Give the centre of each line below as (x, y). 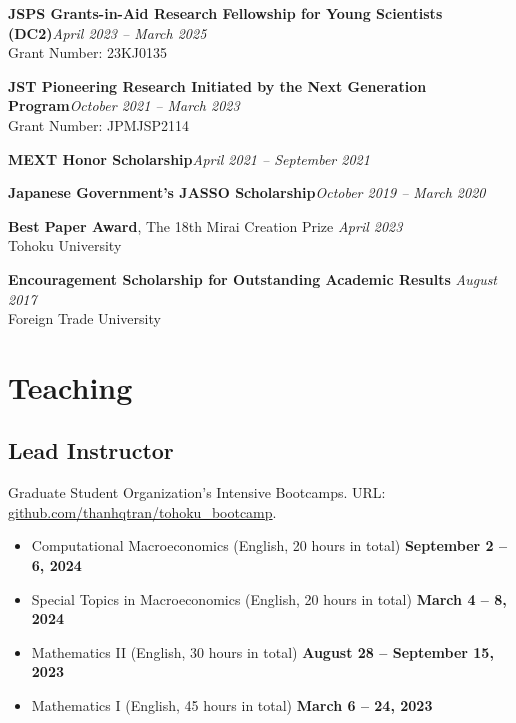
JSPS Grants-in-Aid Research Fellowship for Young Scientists (225, 13)
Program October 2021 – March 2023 (124, 105)
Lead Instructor (91, 450)
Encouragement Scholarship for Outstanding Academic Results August (253, 278)
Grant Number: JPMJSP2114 (99, 124)
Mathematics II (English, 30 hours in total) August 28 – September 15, (262, 651)
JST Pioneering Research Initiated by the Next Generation (217, 85)
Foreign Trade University (84, 318)
